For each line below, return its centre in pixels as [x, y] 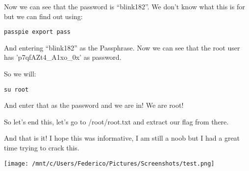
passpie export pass [37, 32]
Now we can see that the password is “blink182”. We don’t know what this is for [124, 6]
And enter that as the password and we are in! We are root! [94, 105]
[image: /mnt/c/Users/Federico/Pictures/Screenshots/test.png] [109, 163]
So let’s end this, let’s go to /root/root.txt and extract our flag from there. [116, 121]
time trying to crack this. [42, 148]
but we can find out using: [43, 16]
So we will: [20, 74]
